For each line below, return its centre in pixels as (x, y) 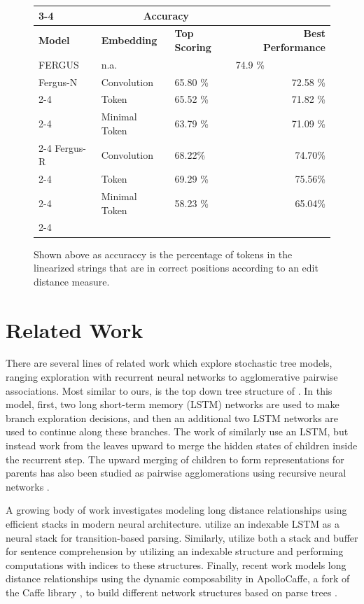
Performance (294, 47)
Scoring (193, 47)
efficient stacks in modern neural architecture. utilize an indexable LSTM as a (173, 524)
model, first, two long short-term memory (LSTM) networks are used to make (173, 404)
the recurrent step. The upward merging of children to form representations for (175, 459)
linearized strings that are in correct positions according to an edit (176, 268)
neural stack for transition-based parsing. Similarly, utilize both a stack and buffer (182, 537)
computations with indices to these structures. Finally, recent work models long (176, 564)
